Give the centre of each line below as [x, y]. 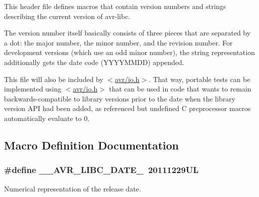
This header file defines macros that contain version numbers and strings [115, 6]
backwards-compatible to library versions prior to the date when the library [120, 98]
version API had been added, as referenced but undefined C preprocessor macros [128, 108]
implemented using [33, 89]
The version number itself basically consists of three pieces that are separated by [127, 33]
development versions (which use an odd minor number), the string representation [129, 52]
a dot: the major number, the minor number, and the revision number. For [118, 42]
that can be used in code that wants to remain [180, 89]
